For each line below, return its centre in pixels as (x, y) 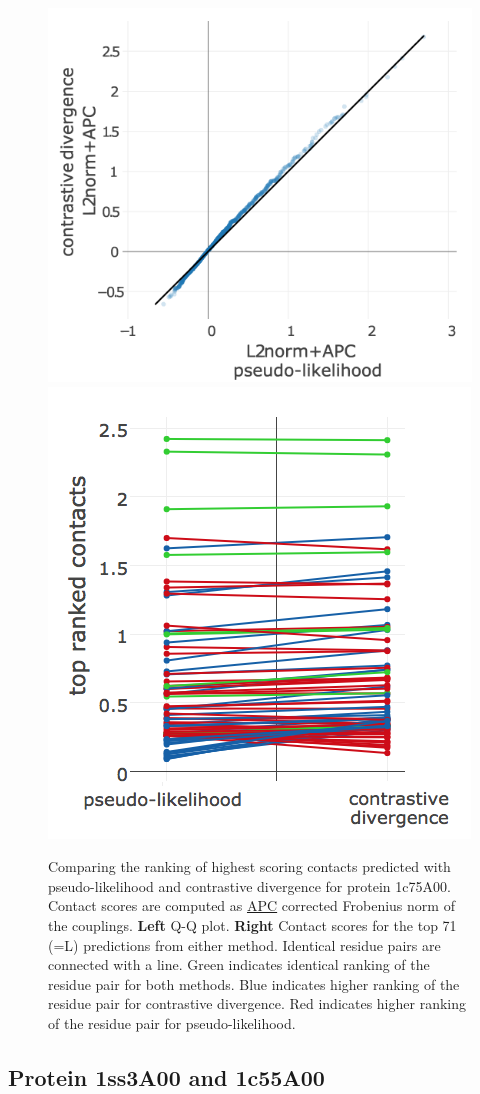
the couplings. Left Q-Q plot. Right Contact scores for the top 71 (252, 925)
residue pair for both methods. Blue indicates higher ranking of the (254, 983)
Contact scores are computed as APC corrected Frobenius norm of (251, 905)
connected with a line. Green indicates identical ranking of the (239, 964)
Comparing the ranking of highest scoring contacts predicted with (249, 866)
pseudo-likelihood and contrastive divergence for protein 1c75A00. (249, 885)
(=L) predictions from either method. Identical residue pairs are (244, 944)
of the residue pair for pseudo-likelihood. (172, 1023)
